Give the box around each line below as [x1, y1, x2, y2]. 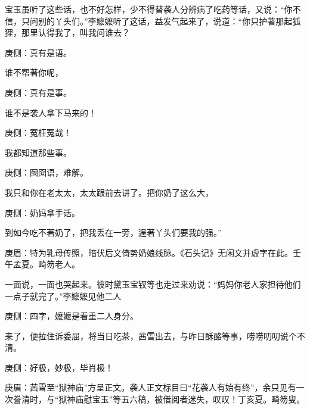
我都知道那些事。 [5, 146, 72, 158]
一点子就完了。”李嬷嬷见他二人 [5, 289, 122, 302]
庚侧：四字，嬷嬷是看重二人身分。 [5, 310, 138, 322]
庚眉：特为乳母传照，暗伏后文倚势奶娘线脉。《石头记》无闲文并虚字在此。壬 [5, 246, 301, 258]
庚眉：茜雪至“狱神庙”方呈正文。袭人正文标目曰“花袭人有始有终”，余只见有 [5, 381, 296, 394]
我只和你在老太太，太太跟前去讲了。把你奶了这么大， [5, 186, 213, 198]
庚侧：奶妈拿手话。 [5, 206, 80, 218]
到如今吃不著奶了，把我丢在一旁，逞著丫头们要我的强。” [5, 226, 222, 239]
